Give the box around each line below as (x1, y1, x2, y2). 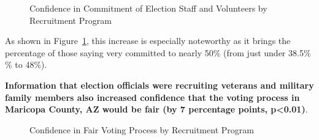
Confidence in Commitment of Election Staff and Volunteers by (29, 2, 267, 14)
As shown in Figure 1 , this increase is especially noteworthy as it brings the (5, 34, 291, 47)
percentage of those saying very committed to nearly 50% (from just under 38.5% (5, 46, 311, 59)
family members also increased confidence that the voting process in (5, 90, 300, 103)
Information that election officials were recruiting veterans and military (5, 78, 314, 91)
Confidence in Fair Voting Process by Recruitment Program (29, 123, 254, 136)
